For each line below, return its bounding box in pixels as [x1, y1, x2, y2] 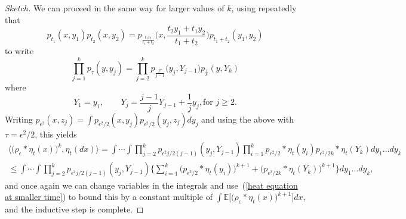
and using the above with [201, 112, 294, 125]
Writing [5, 112, 33, 125]
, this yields [35, 127, 77, 140]
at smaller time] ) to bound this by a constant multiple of [5, 190, 213, 203]
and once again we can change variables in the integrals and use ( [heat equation [5, 179, 298, 191]
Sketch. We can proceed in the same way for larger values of [5, 2, 224, 14]
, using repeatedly [231, 2, 297, 14]
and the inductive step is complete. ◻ [5, 202, 144, 215]
